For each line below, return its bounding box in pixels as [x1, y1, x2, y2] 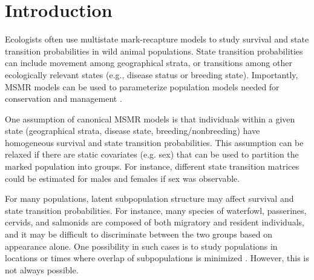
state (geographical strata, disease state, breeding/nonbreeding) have [5, 124, 260, 137]
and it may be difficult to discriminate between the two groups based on [5, 228, 273, 241]
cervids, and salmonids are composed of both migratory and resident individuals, [5, 216, 304, 228]
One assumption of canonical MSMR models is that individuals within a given [5, 112, 295, 125]
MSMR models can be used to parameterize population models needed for [5, 80, 280, 93]
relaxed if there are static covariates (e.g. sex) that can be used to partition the [5, 148, 299, 161]
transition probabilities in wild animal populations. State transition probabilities [5, 44, 303, 57]
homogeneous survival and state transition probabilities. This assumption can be [5, 136, 304, 148]
